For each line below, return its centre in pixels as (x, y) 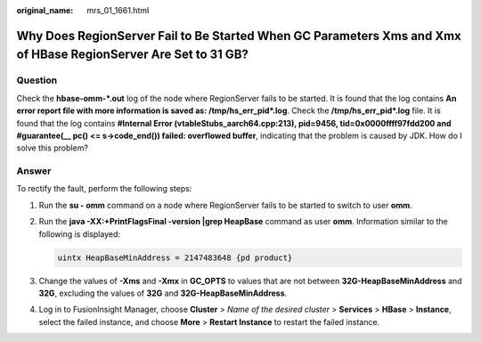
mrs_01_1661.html (118, 10)
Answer (34, 171)
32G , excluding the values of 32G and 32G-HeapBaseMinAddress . (163, 293)
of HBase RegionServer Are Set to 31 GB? (133, 55)
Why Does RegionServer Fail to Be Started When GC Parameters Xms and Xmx (239, 36)
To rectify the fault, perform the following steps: (104, 189)
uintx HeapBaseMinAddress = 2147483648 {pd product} (175, 257)
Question (37, 80)
